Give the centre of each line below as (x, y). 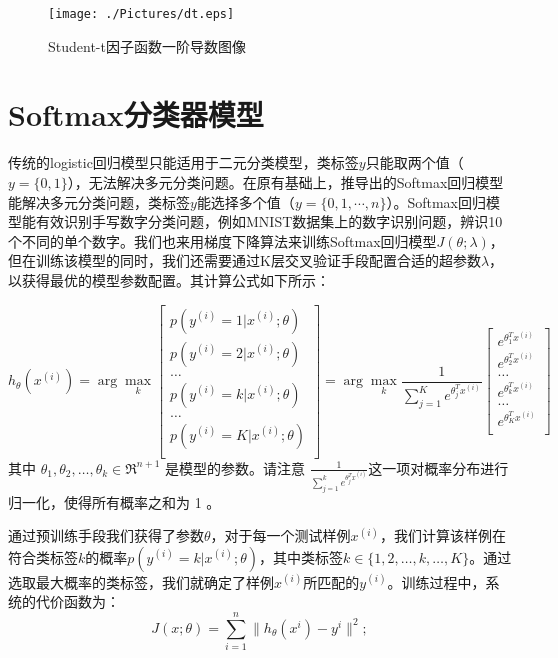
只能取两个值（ (414, 162)
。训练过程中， (436, 581)
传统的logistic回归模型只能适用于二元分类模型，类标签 (183, 162)
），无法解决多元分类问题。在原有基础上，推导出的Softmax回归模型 (285, 181)
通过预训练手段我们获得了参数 (106, 535)
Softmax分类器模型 (136, 114)
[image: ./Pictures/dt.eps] (141, 14)
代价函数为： (77, 601)
